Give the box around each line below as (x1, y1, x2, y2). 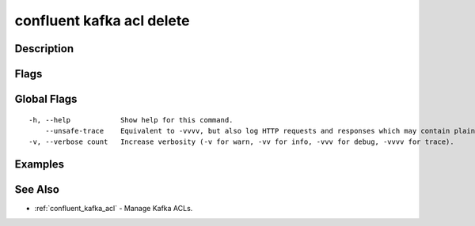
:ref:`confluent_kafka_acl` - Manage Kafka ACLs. (34, 204, 193, 213)
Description (14, 42, 74, 55)
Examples (14, 158, 65, 171)
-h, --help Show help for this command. (28, 115, 234, 124)
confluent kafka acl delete (14, 12, 190, 29)
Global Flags (14, 92, 78, 106)
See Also (14, 183, 59, 197)
